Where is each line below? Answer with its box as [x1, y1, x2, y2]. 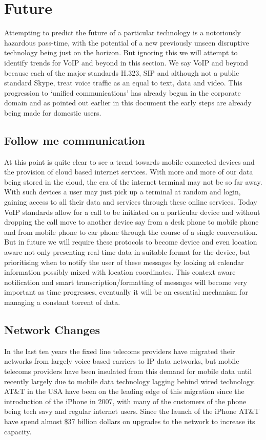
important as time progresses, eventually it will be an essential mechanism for [4, 287, 248, 297]
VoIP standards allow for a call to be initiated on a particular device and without [4, 206, 260, 217]
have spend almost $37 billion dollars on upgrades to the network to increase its [4, 415, 255, 426]
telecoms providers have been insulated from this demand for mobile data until [4, 365, 252, 376]
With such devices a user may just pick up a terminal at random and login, [4, 186, 241, 197]
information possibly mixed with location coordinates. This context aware [4, 267, 236, 277]
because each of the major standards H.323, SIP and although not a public [4, 67, 239, 78]
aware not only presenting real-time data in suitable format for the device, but [4, 247, 251, 257]
